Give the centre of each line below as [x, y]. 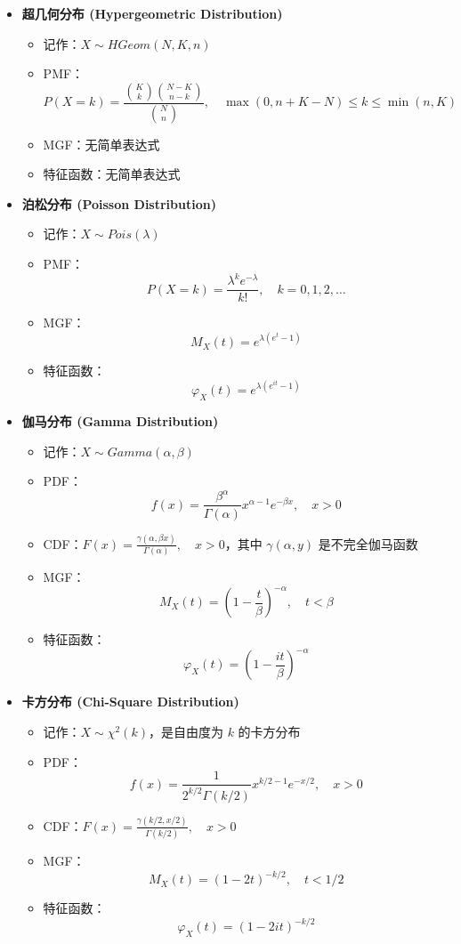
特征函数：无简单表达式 [112, 174]
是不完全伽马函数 [368, 543]
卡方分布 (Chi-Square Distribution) [130, 702]
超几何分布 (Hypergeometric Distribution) [152, 13]
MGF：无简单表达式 [101, 144]
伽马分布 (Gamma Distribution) [120, 421]
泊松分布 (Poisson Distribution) [119, 203]
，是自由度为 [186, 731]
